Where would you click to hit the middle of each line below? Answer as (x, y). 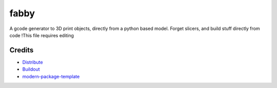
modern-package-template (51, 76)
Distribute (33, 62)
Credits (22, 50)
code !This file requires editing (42, 35)
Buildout (31, 69)
